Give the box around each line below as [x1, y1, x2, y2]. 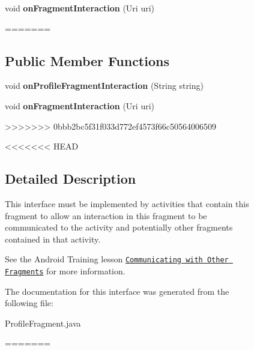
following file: [5, 297, 53, 309]
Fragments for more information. [5, 265, 125, 277]
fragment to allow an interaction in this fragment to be [5, 209, 207, 222]
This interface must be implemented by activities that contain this [5, 197, 249, 210]
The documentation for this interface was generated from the [5, 285, 229, 297]
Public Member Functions [5, 51, 169, 70]
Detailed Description [5, 169, 136, 188]
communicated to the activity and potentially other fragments [5, 221, 233, 234]
